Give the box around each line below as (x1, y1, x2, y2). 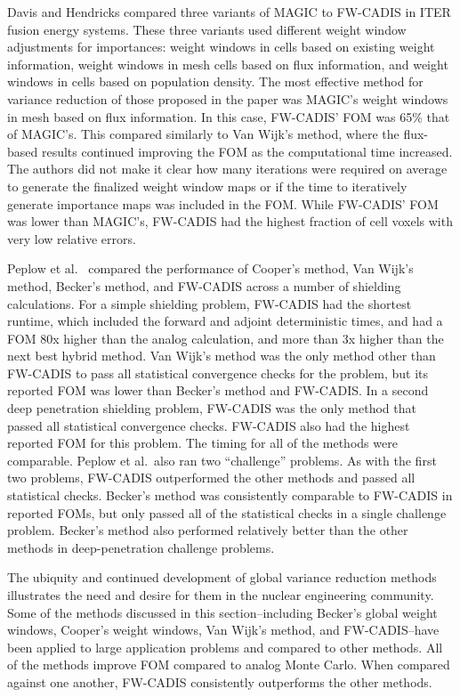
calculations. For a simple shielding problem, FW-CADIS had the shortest (7, 294, 412, 312)
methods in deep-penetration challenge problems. (7, 538, 275, 556)
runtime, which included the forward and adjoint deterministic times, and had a (7, 312, 443, 330)
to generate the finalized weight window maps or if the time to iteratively (7, 176, 408, 195)
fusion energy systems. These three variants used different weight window (7, 20, 407, 38)
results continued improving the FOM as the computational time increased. (41, 142, 453, 160)
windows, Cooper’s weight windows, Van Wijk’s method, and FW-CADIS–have (7, 620, 440, 639)
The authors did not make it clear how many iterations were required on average (7, 159, 448, 178)
